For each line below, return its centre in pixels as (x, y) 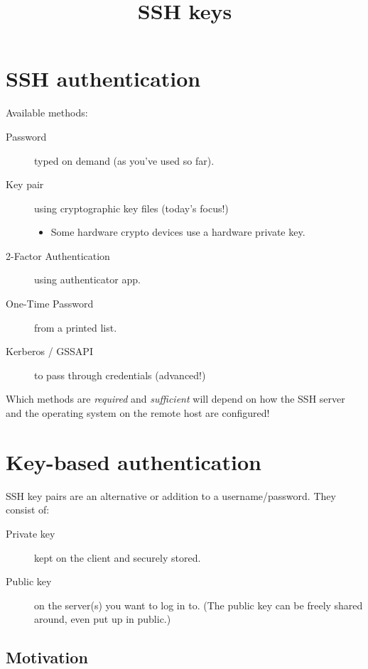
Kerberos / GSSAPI (49, 351)
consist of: (28, 510)
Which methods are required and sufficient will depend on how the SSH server (175, 399)
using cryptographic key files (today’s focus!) (131, 208)
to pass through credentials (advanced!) (120, 375)
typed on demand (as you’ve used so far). (124, 160)
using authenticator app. (87, 279)
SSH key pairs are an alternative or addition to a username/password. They (171, 495)
